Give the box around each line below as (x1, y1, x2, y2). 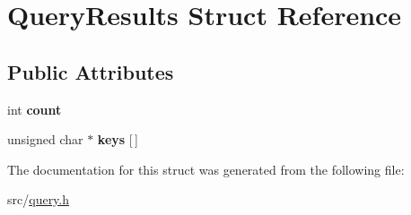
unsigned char (7, 130, 83, 149)
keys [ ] (97, 130, 138, 149)
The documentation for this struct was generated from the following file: (7, 159, 405, 178)
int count (7, 99, 62, 118)
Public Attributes (7, 57, 174, 85)
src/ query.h (7, 190, 70, 209)
